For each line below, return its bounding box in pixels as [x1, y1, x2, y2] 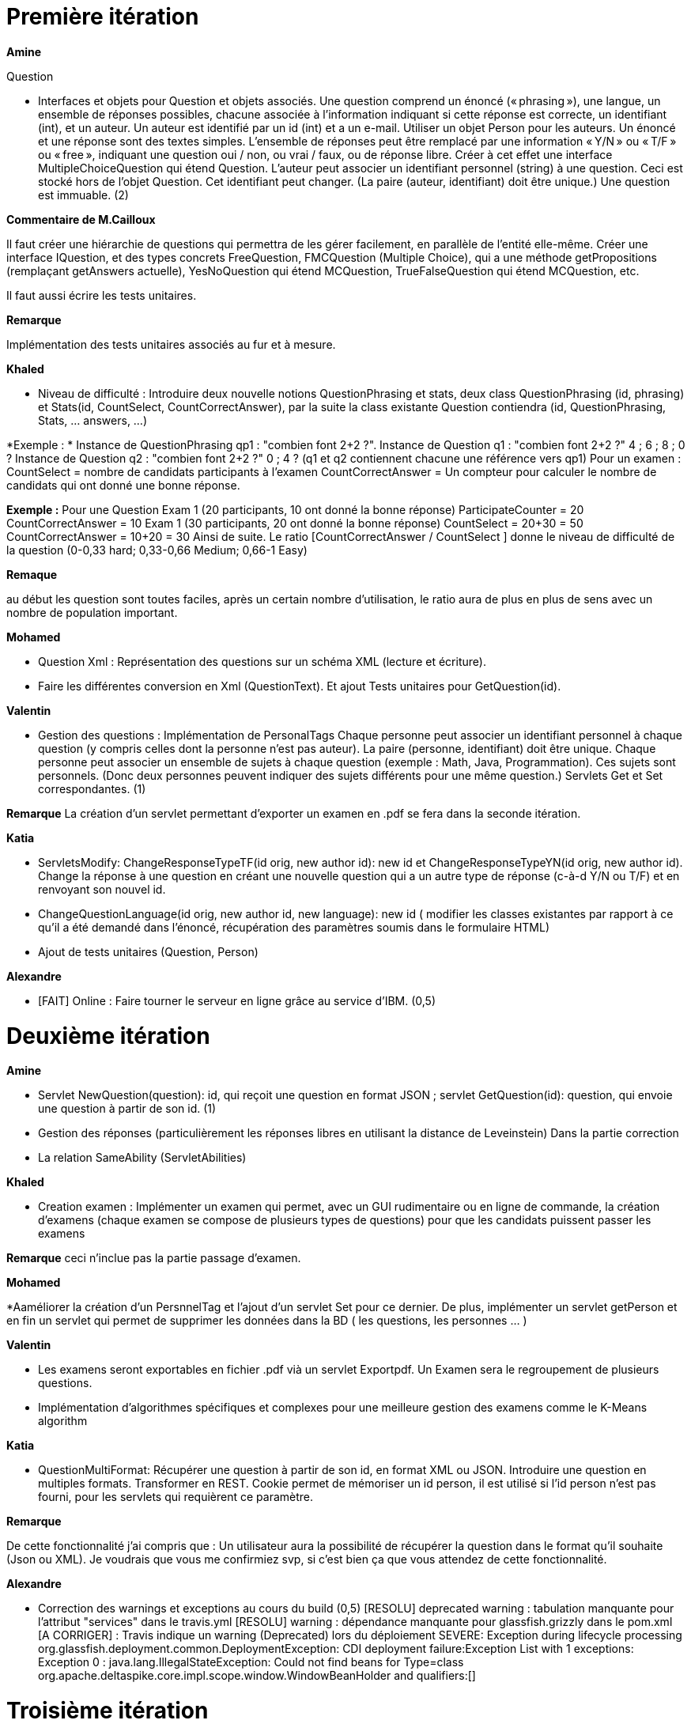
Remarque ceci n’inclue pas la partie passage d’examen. [6, 1251, 301, 1265]
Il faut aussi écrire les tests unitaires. [6, 288, 197, 302]
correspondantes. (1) [38, 781, 146, 796]
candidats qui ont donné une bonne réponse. [6, 478, 240, 492]
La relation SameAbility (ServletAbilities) [38, 1151, 247, 1165]
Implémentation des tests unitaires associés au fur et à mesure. [6, 337, 336, 351]
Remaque [6, 567, 58, 581]
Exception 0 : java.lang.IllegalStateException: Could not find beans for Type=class [38, 1655, 464, 1669]
